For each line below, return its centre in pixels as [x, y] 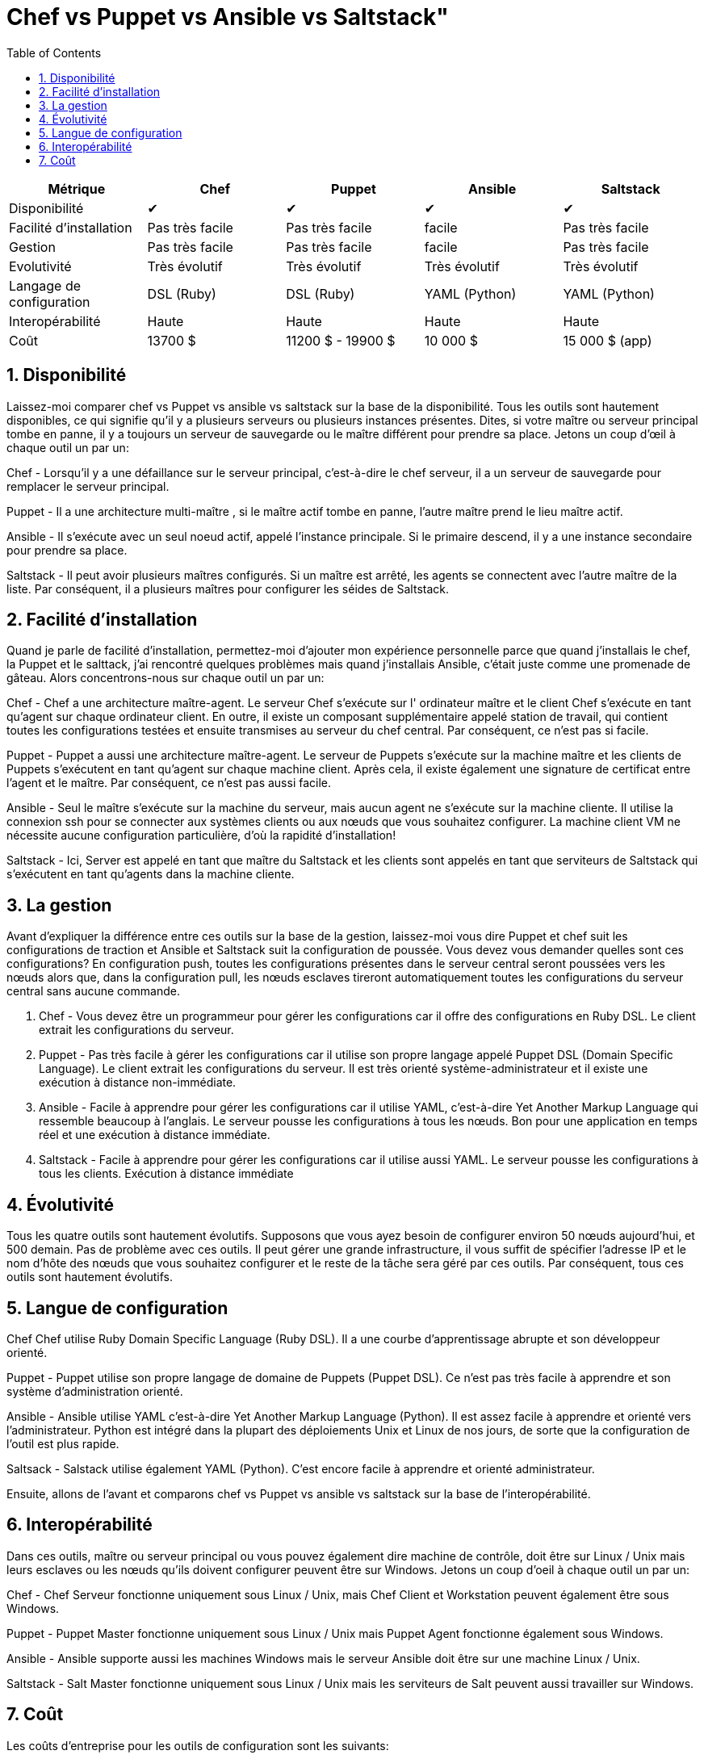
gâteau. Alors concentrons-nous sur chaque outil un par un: [166, 678]
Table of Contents [54, 52]
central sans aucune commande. [93, 991]
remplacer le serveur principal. [88, 486]
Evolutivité [40, 266]
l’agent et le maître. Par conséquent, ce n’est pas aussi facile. [169, 783]
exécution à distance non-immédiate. [138, 1083]
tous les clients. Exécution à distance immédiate [166, 1174]
